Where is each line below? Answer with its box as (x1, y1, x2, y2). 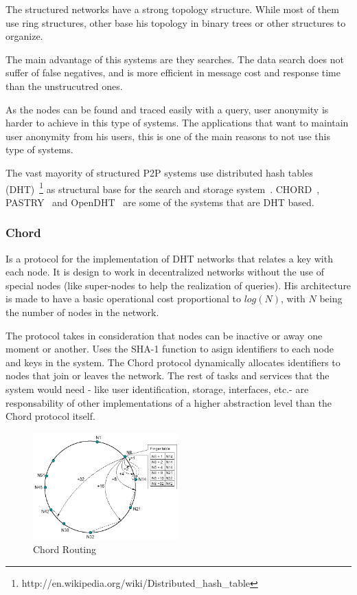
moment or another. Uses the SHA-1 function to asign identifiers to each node (5, 341, 334, 356)
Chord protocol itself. (5, 409, 95, 423)
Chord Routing (33, 542, 97, 557)
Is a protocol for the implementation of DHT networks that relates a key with (5, 251, 333, 265)
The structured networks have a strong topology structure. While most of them (5, 2, 339, 16)
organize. (5, 29, 43, 43)
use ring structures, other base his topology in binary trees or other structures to (5, 15, 346, 30)
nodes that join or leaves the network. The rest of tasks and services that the (5, 368, 330, 383)
